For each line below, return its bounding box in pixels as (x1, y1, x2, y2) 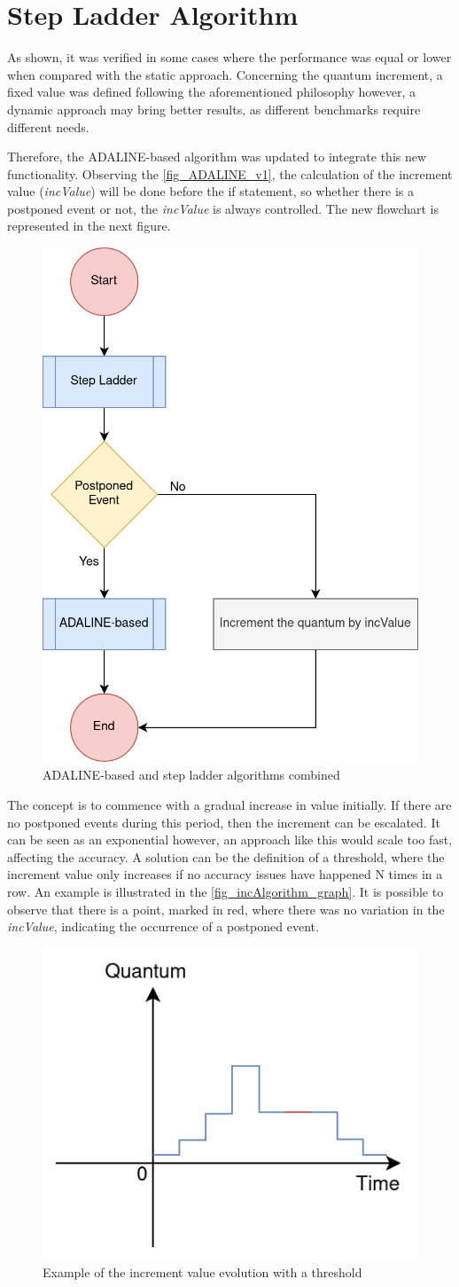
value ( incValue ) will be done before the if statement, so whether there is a (7, 182, 414, 200)
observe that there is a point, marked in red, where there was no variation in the (7, 899, 445, 918)
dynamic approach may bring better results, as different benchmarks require (7, 99, 421, 118)
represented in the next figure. (7, 216, 171, 235)
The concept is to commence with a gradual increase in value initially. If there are (7, 795, 452, 813)
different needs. (7, 117, 89, 136)
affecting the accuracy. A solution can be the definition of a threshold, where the (7, 847, 445, 866)
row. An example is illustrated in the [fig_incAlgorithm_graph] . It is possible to (7, 882, 444, 900)
